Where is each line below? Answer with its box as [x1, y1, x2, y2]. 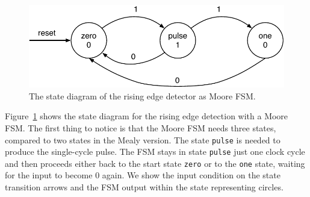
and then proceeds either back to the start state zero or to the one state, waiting [5, 157, 305, 169]
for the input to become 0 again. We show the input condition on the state [5, 169, 281, 181]
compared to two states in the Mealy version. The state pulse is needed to [5, 133, 281, 146]
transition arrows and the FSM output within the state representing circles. [5, 181, 284, 193]
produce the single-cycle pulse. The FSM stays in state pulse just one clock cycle [5, 145, 305, 158]
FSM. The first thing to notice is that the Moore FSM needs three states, [5, 121, 276, 134]
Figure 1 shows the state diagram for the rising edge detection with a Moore [5, 110, 288, 122]
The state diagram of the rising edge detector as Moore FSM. [29, 89, 256, 102]
